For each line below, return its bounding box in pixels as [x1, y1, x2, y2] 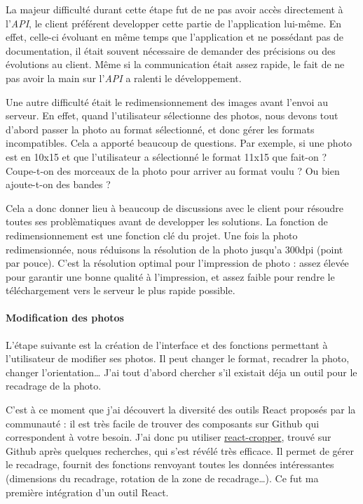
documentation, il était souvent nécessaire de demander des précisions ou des [6, 43, 336, 58]
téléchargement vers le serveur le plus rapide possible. [6, 283, 235, 298]
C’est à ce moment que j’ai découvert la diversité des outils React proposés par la [6, 402, 356, 417]
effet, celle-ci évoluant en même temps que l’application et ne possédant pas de [6, 29, 344, 44]
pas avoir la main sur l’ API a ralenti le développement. [6, 70, 242, 85]
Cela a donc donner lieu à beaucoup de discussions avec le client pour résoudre [6, 200, 343, 215]
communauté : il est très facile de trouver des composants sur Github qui [6, 416, 320, 430]
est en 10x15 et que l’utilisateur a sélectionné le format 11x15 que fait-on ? [6, 149, 327, 164]
